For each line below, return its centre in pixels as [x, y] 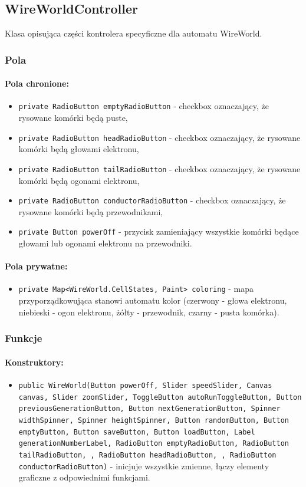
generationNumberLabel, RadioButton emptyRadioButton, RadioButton [154, 444]
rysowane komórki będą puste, [73, 118]
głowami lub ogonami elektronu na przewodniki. [105, 243]
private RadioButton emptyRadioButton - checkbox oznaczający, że [144, 106]
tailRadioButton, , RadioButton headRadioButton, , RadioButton [147, 455]
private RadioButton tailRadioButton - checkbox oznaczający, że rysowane [159, 168]
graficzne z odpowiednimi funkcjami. [84, 477]
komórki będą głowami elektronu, [79, 149]
